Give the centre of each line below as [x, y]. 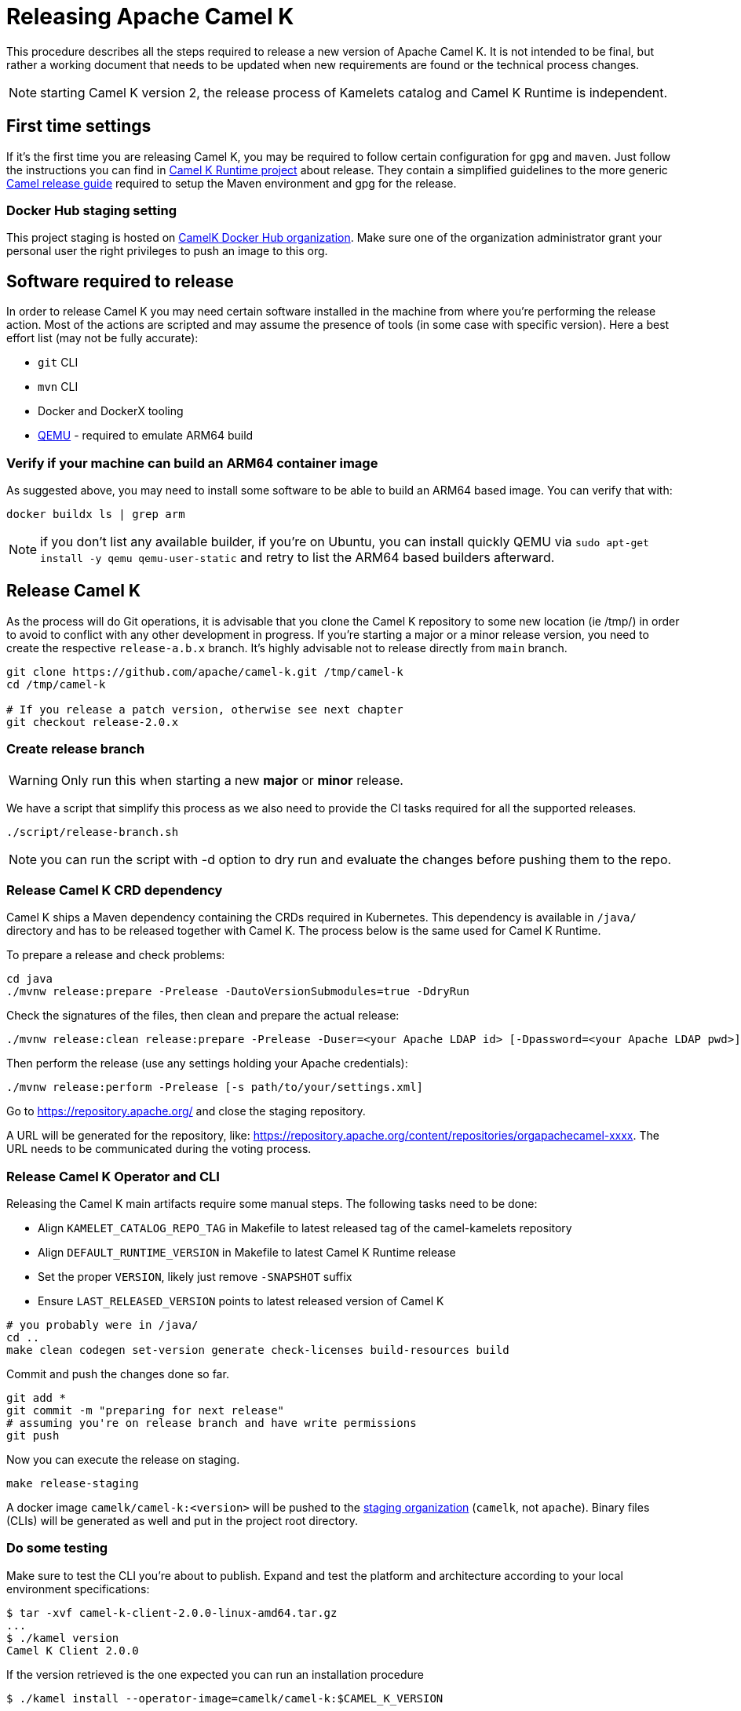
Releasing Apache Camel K [150, 16]
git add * [36, 1398]
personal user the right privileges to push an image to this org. [167, 251]
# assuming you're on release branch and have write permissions [212, 1423]
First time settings [79, 126]
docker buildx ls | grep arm [96, 514]
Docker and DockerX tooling [111, 411]
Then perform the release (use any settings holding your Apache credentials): [207, 1063]
